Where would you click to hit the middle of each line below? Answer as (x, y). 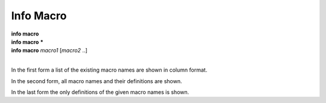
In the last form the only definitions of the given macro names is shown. (100, 92)
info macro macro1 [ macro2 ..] (49, 51)
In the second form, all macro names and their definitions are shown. (97, 81)
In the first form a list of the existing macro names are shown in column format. (109, 70)
